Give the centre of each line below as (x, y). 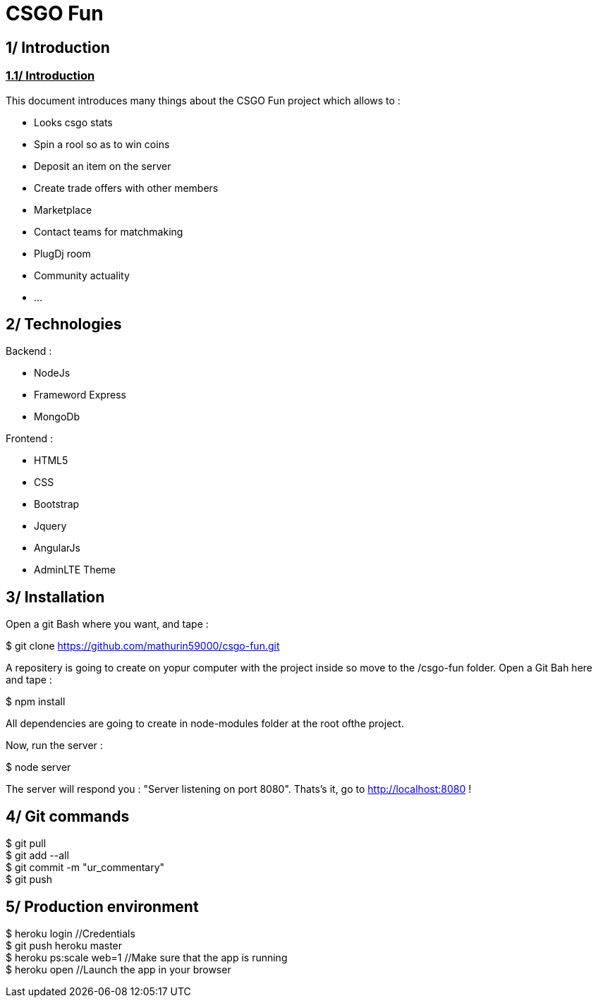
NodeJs (52, 373)
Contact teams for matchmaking (109, 231)
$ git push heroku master (64, 945)
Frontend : (29, 439)
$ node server (38, 767)
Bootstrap (57, 504)
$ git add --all (37, 856)
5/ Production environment (102, 906)
